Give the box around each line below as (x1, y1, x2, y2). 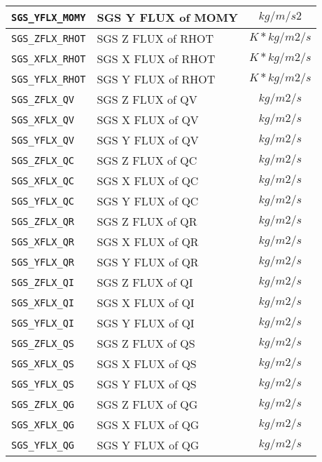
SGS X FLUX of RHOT (97, 50, 216, 67)
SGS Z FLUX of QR (97, 213, 197, 229)
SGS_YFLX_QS (11, 378, 75, 390)
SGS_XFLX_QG (11, 419, 75, 430)
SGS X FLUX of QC (97, 172, 199, 189)
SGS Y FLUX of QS (97, 376, 197, 392)
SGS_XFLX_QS (11, 358, 75, 369)
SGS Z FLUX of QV (97, 91, 197, 107)
